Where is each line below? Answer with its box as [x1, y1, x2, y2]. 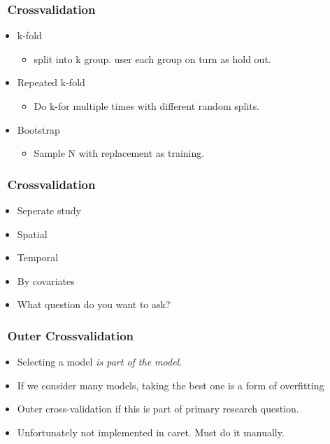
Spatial [17, 226, 48, 241]
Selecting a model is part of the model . [17, 354, 182, 369]
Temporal [17, 250, 59, 265]
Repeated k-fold [17, 75, 85, 90]
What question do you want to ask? [17, 297, 171, 312]
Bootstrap [17, 122, 60, 137]
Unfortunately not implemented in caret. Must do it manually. [17, 424, 285, 439]
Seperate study [17, 203, 81, 217]
